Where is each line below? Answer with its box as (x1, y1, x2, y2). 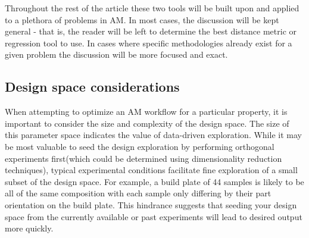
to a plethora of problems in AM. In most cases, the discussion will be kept (5, 13, 279, 26)
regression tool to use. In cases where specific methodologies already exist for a (5, 36, 292, 49)
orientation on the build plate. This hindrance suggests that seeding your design (5, 198, 297, 211)
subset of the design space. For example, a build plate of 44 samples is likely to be (5, 175, 304, 187)
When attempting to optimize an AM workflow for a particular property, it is (5, 105, 288, 118)
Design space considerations (5, 77, 180, 96)
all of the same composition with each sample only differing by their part (5, 187, 271, 199)
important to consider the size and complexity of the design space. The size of (5, 117, 289, 129)
